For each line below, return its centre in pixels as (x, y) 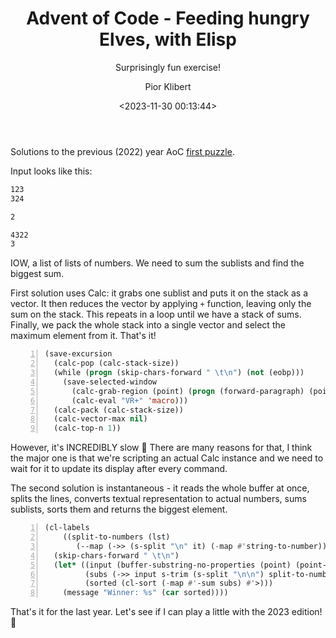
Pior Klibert (168, 86)
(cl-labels (67, 528)
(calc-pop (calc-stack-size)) (116, 363)
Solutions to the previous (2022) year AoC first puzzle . (122, 151)
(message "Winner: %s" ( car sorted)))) (145, 593)
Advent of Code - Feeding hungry (168, 18)
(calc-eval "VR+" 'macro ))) (130, 400)
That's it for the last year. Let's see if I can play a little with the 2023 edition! (166, 612)
